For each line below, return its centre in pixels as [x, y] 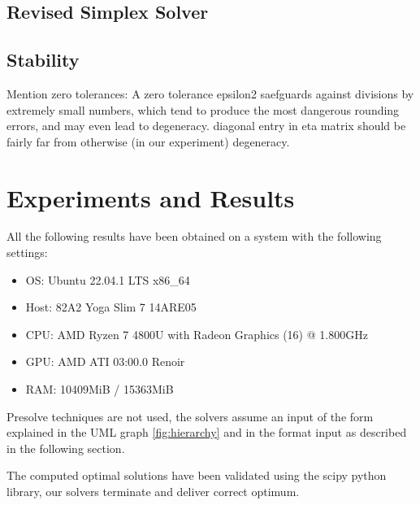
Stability [43, 60]
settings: [27, 252]
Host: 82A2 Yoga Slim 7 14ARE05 [111, 307]
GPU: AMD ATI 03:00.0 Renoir [105, 361]
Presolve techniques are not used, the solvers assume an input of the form [190, 416]
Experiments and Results [151, 197]
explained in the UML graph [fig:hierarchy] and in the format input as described [207, 432]
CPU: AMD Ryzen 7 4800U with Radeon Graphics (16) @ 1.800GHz [197, 334]
